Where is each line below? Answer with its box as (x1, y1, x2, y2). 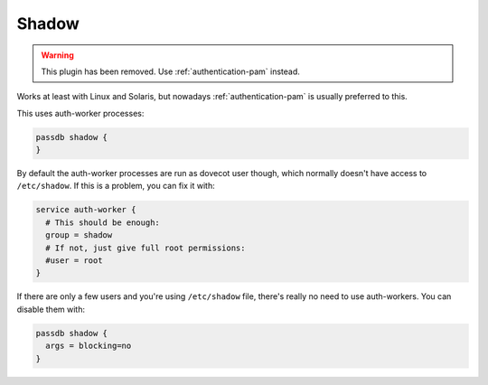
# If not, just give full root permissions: (45, 242, 246, 253)
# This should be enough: (45, 217, 160, 228)
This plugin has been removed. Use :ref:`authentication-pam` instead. (41, 66, 300, 77)
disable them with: (16, 304, 86, 315)
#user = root (45, 256, 103, 266)
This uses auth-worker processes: (16, 108, 145, 118)
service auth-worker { (35, 204, 136, 215)
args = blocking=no (45, 341, 132, 352)
